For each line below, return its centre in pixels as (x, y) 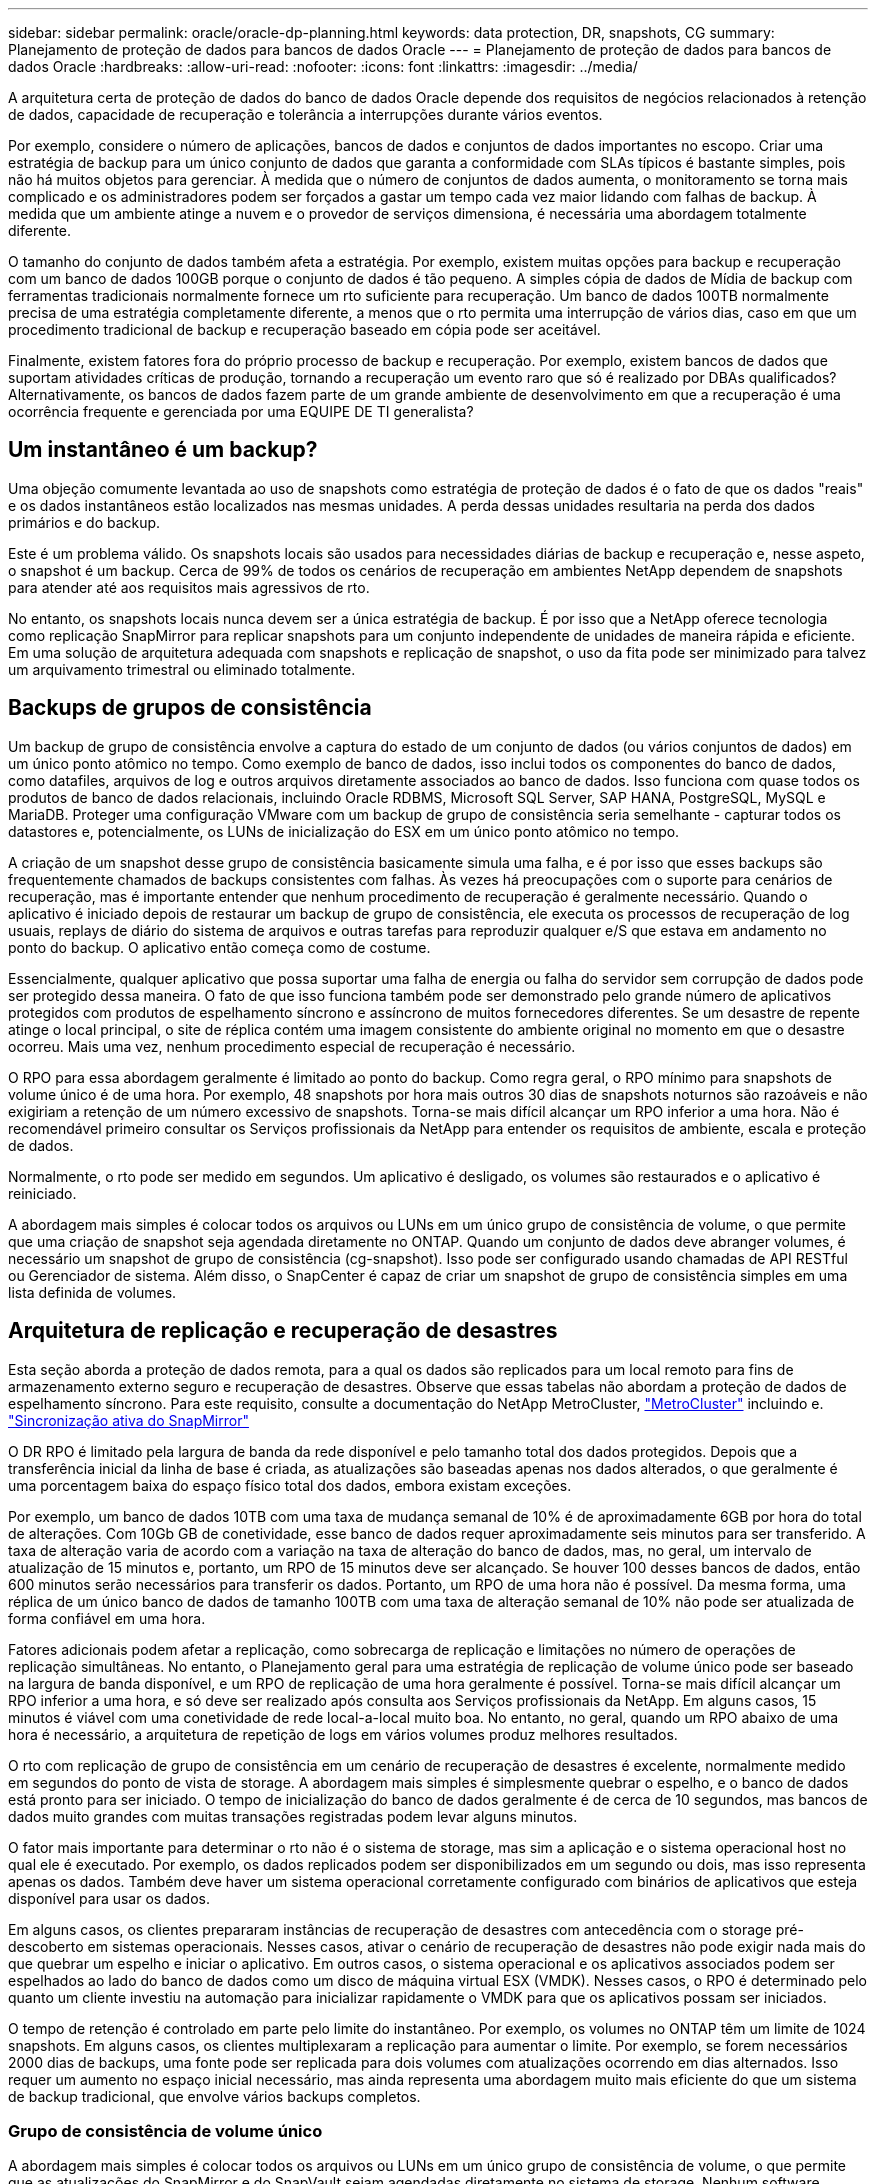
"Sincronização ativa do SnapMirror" (128, 1420)
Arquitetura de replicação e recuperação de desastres (283, 1331)
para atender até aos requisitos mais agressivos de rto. (189, 587)
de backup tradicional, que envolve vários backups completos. (214, 2096)
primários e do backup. (84, 522)
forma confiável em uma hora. (107, 1618)
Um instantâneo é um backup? (163, 450)
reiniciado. (42, 1193)
